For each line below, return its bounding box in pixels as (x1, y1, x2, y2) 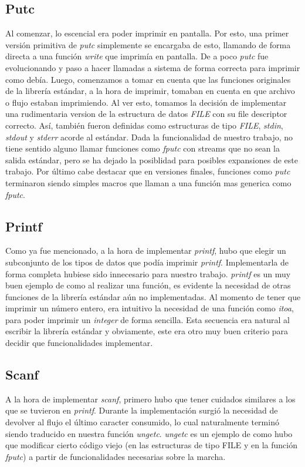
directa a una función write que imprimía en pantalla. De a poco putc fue (5, 50, 269, 62)
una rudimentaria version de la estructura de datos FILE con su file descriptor (5, 107, 287, 120)
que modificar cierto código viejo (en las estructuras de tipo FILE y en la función (5, 439, 297, 451)
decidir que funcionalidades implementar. (5, 337, 153, 349)
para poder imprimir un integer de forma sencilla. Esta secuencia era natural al (5, 313, 290, 325)
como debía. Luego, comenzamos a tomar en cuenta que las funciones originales (5, 73, 291, 85)
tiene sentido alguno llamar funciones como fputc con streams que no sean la (5, 142, 280, 154)
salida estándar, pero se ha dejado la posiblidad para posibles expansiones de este (5, 153, 298, 166)
